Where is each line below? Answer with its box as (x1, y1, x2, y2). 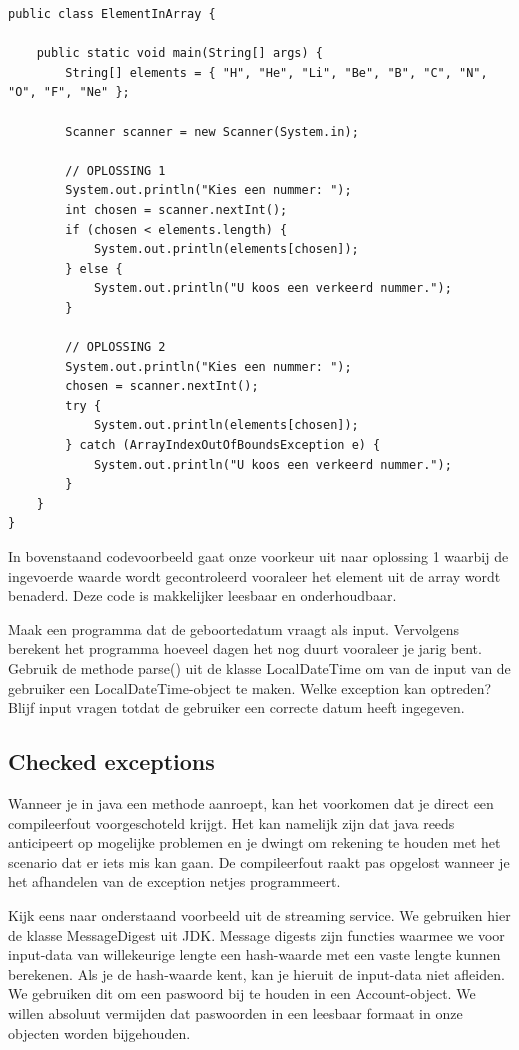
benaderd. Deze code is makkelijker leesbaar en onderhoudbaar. (8, 585, 397, 606)
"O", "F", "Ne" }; (8, 85, 130, 100)
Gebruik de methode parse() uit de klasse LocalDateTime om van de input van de (8, 658, 511, 678)
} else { (65, 261, 123, 276)
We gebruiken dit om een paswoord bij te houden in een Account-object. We (8, 983, 476, 1004)
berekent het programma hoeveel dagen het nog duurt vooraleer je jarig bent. (8, 638, 482, 659)
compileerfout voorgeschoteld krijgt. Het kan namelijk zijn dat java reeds (8, 812, 455, 833)
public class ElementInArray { (8, 7, 216, 21)
